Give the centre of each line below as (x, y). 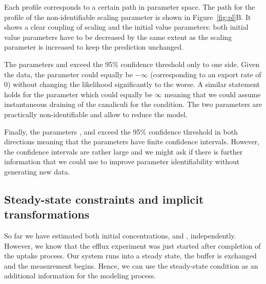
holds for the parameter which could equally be (78, 94)
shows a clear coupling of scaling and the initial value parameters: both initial (126, 27)
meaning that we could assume (212, 94)
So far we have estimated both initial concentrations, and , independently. (120, 236)
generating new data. (37, 171)
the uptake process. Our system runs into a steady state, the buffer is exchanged (130, 256)
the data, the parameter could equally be (68, 74)
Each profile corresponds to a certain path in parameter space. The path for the (130, 7)
